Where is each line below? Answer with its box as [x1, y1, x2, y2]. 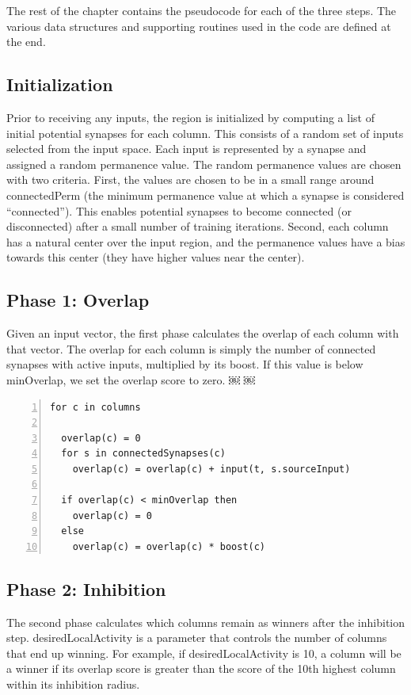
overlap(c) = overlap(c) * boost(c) [72, 540, 266, 552]
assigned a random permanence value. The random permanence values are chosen [6, 155, 401, 172]
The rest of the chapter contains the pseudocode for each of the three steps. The [6, 2, 397, 18]
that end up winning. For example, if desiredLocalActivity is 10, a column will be [6, 644, 401, 661]
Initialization [6, 72, 113, 97]
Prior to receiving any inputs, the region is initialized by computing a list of [6, 109, 375, 125]
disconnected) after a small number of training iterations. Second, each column [6, 218, 389, 235]
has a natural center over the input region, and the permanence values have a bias [6, 233, 405, 250]
